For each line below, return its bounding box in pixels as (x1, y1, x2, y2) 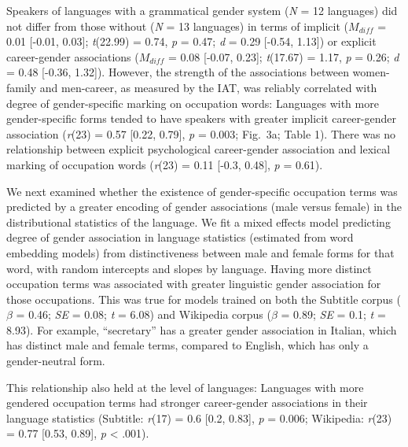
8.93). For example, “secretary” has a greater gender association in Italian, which (6, 321, 397, 338)
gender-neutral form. (6, 353, 105, 369)
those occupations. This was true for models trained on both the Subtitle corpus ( (6, 290, 401, 307)
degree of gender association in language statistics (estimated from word (6, 229, 354, 246)
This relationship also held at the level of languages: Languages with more (6, 379, 364, 395)
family (6, 79, 37, 95)
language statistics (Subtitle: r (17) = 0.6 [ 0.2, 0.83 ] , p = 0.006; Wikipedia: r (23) (6, 409, 392, 426)
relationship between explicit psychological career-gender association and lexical (6, 141, 391, 157)
